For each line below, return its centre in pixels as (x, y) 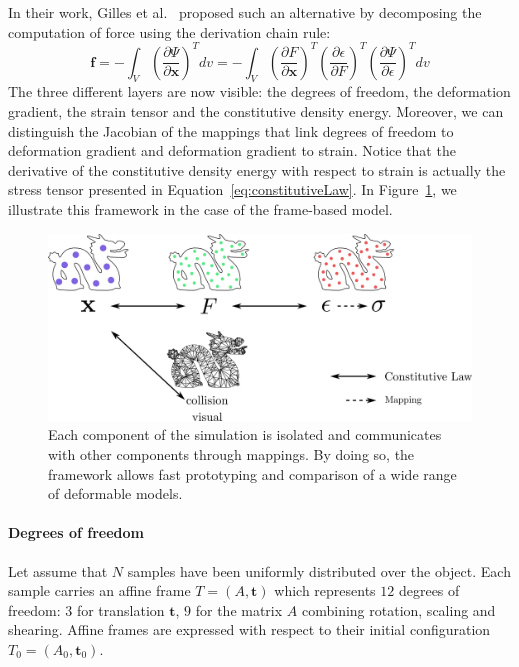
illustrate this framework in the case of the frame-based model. (200, 209)
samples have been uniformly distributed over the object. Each (319, 570)
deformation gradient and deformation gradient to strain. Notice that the (232, 150)
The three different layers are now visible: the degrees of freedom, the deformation (259, 91)
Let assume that (58, 570)
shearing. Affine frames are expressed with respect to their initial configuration (249, 629)
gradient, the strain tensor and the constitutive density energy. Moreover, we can (256, 111)
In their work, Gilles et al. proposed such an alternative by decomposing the (245, 12)
